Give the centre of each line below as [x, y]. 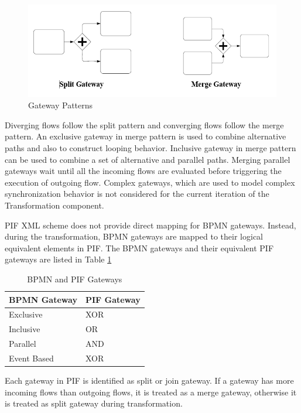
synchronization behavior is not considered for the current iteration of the [137, 194]
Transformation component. [54, 205]
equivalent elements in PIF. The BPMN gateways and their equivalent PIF [139, 248]
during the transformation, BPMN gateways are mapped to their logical [134, 236]
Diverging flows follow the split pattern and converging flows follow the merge [144, 124]
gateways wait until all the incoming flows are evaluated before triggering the [143, 171]
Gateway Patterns [61, 105]
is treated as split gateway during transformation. [94, 403]
